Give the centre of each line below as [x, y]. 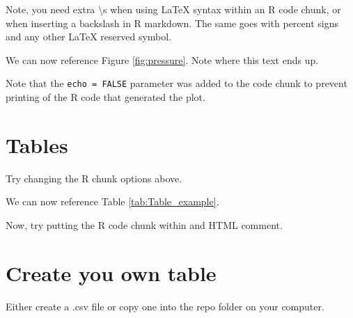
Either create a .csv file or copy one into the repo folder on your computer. [165, 306]
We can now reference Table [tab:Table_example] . [112, 201]
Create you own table [111, 272]
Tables [37, 144]
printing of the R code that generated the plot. [105, 97]
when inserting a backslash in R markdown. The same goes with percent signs [172, 23]
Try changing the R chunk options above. [94, 178]
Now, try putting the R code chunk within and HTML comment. [144, 224]
